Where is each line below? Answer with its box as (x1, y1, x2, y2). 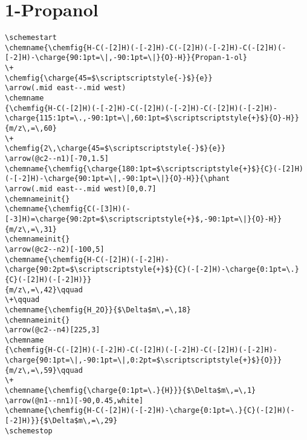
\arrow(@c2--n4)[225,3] (5, 326, 100, 335)
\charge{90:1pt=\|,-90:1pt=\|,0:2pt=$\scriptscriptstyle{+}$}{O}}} (5, 356, 282, 365)
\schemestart (5, 33, 57, 42)
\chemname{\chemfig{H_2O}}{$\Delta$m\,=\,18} (5, 305, 191, 314)
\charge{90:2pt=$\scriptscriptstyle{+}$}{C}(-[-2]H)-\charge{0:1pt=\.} (5, 265, 299, 274)
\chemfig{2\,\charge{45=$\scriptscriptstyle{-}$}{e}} (5, 144, 226, 153)
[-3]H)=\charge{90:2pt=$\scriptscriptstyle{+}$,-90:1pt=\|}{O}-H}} (5, 214, 282, 223)
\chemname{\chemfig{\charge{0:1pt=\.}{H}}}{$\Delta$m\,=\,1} (5, 386, 256, 395)
